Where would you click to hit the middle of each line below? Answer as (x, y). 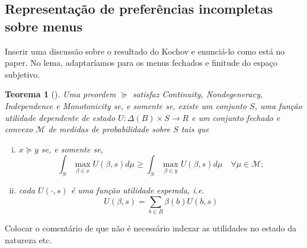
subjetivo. (23, 74)
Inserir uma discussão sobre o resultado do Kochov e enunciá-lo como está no (145, 51)
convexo (19, 129)
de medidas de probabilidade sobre (109, 129)
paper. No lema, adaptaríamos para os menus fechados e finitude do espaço (141, 63)
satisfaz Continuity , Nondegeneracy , (198, 94)
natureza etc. (28, 239)
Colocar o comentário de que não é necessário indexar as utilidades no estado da (151, 228)
